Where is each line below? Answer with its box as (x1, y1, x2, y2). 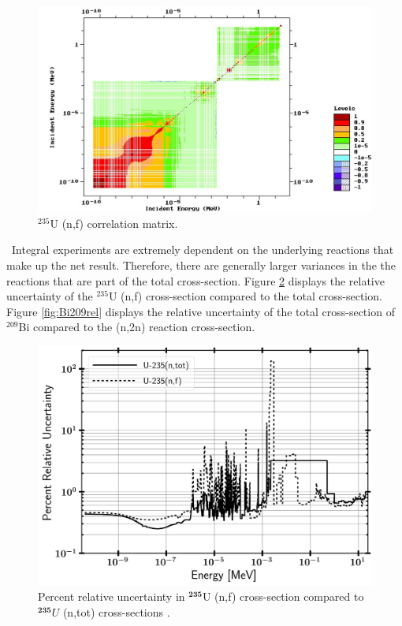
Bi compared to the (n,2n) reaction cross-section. (18, 319, 255, 335)
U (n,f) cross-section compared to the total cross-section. (108, 288, 382, 304)
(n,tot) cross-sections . (62, 603, 170, 620)
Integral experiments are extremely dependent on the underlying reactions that (11, 241, 394, 258)
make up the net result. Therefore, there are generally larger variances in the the (6, 257, 396, 274)
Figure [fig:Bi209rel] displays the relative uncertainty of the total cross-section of (6, 303, 395, 319)
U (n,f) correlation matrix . (50, 214, 178, 231)
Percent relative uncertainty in (38, 588, 185, 605)
